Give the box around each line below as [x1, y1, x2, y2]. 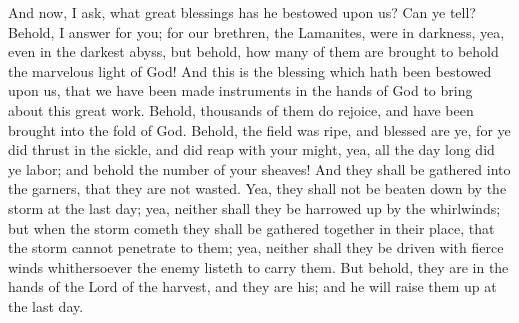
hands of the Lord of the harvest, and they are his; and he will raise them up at [8, 276, 497, 297]
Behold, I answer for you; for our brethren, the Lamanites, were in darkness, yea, [8, 21, 505, 42]
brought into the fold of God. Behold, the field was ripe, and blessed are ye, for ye [8, 119, 511, 140]
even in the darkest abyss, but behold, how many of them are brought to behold [8, 41, 499, 62]
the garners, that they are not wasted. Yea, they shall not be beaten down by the [8, 178, 507, 199]
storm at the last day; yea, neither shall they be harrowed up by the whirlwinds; [8, 197, 501, 218]
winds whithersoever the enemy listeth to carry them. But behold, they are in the [8, 256, 509, 277]
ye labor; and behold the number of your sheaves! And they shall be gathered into [8, 158, 511, 179]
